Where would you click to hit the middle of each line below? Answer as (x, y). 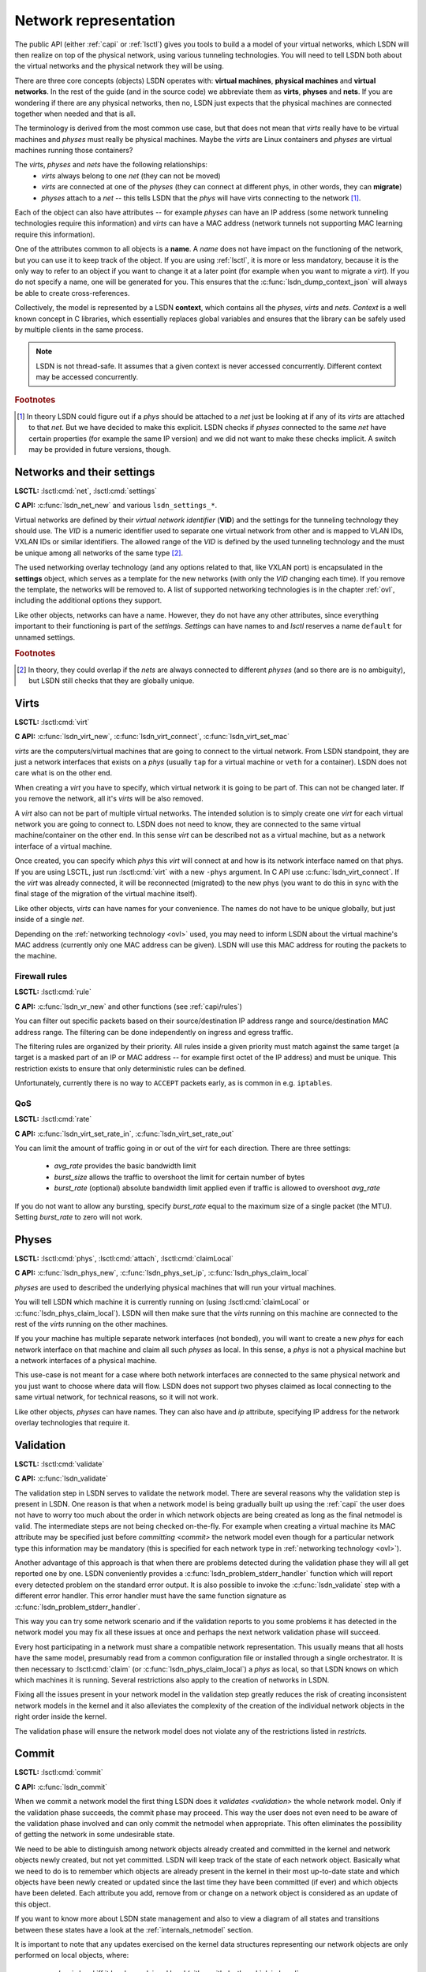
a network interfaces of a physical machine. (86, 1361)
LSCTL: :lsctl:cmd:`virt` (52, 722)
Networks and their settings (85, 472)
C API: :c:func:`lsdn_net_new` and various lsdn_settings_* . (116, 506)
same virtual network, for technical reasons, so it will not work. (116, 1397)
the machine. (36, 956)
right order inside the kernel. (61, 1716)
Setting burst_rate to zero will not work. (78, 1217)
